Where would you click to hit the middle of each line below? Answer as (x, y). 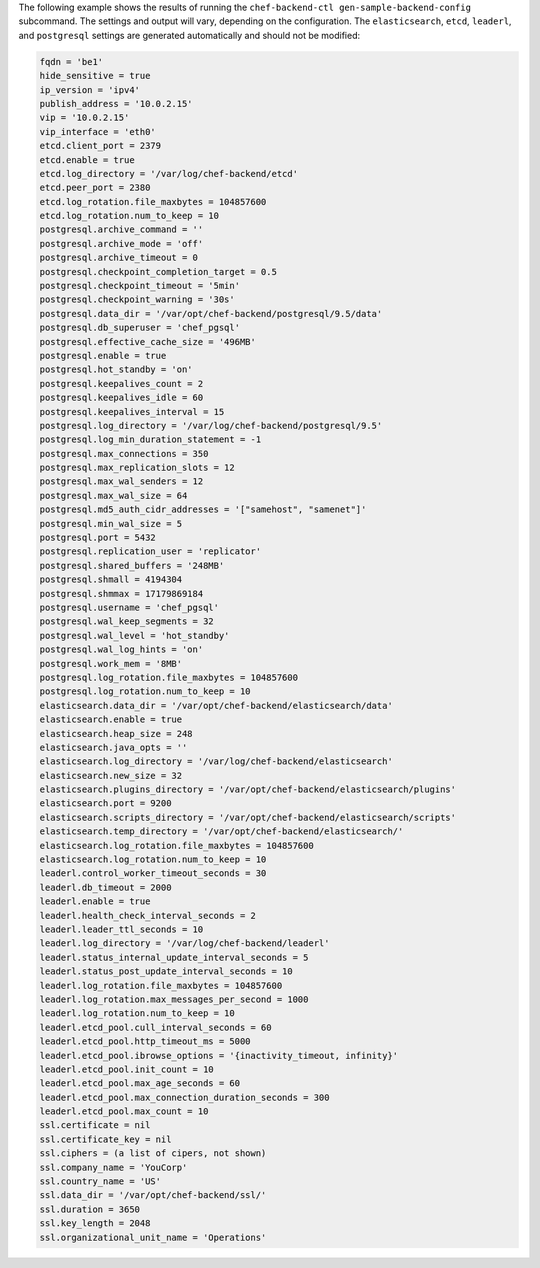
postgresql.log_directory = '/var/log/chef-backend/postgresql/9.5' (211, 425)
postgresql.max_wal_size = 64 (113, 495)
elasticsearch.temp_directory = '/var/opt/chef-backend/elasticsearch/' (221, 831)
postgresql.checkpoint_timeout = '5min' (139, 286)
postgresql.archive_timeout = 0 (119, 258)
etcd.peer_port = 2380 (95, 188)
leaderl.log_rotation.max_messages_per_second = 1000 (174, 999)
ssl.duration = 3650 (89, 1209)
